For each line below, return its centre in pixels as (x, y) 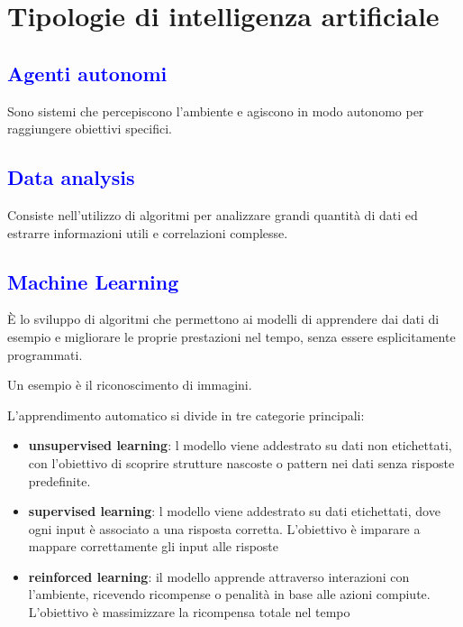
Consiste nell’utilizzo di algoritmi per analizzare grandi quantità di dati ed (213, 214)
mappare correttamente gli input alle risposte (153, 546)
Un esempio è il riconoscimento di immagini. (130, 385)
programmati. (45, 354)
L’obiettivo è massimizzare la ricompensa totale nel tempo (189, 612)
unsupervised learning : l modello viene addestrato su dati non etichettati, (240, 445)
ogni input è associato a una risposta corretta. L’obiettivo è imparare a (224, 528)
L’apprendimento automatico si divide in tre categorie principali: (186, 415)
